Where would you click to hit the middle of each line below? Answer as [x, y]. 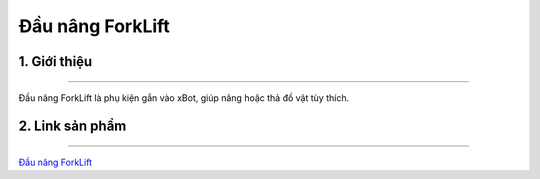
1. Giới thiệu [55, 61]
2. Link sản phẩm [72, 126]
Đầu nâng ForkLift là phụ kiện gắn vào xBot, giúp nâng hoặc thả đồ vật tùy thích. [184, 97]
